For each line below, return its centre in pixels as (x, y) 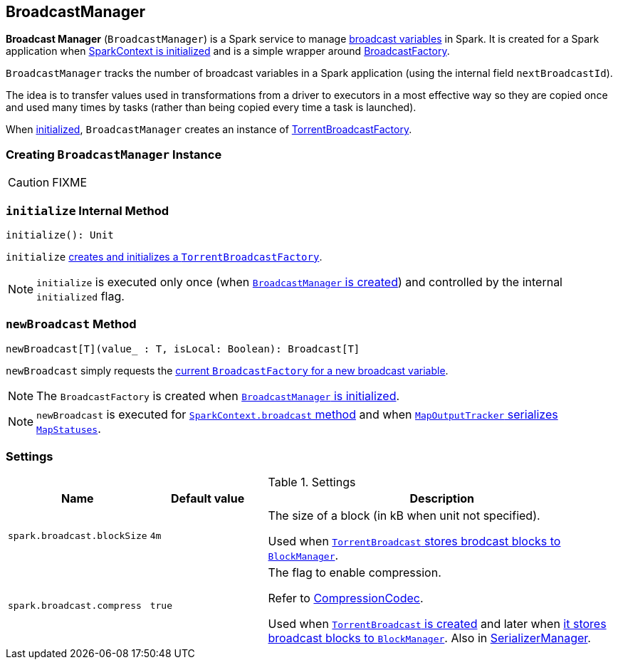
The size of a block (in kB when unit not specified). (404, 516)
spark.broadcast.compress (75, 605)
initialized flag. (80, 296)
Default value (208, 499)
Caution (29, 183)
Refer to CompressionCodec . (346, 598)
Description (442, 499)
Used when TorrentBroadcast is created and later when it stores (437, 624)
